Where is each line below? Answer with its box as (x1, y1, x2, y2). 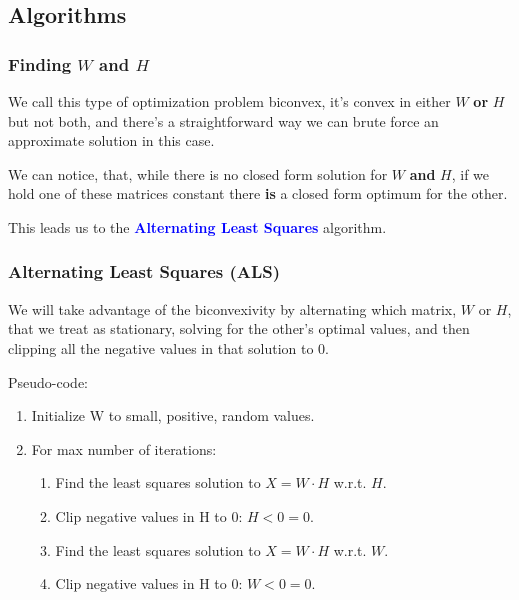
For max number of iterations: (31, 438, 217, 459)
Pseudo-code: (8, 371, 88, 392)
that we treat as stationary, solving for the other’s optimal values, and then (8, 318, 470, 339)
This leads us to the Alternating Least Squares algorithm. (8, 216, 387, 237)
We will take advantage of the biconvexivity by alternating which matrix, (8, 298, 457, 319)
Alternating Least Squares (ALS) (8, 259, 281, 284)
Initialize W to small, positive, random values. (31, 405, 315, 426)
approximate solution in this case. (8, 130, 215, 151)
